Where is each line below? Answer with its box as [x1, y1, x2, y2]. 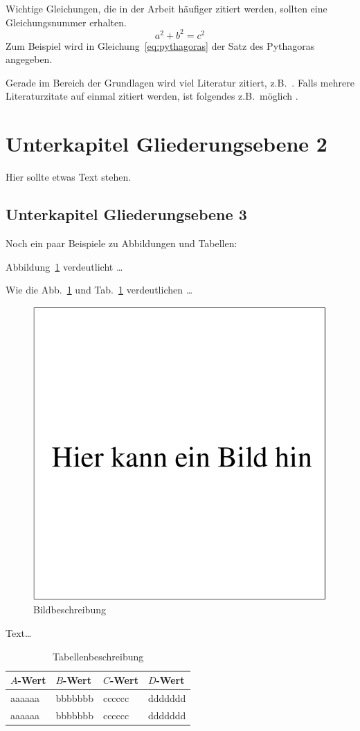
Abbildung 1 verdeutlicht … [6, 259, 123, 273]
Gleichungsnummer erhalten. [6, 15, 127, 29]
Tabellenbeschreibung [53, 649, 144, 663]
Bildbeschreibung [33, 602, 106, 617]
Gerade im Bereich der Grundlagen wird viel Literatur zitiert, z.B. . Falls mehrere [6, 75, 354, 89]
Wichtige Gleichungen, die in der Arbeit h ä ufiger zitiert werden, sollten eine [6, 1, 327, 15]
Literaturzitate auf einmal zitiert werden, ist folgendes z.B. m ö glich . [6, 89, 298, 103]
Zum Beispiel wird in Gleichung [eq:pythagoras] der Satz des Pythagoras [6, 38, 315, 53]
